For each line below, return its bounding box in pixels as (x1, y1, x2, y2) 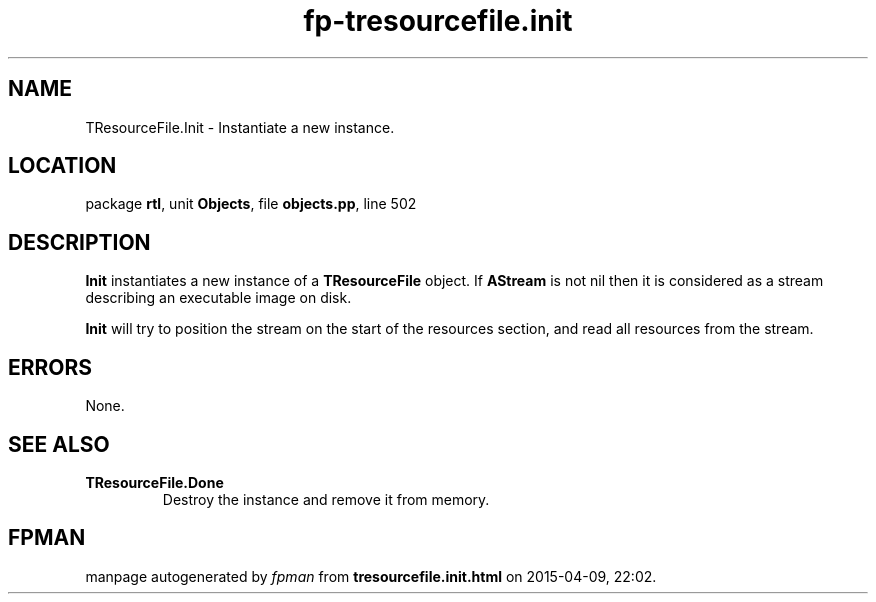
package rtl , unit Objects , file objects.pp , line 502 (85, 195, 417, 213)
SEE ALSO (8, 431, 110, 457)
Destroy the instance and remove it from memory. (162, 490, 490, 508)
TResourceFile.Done (85, 473, 224, 491)
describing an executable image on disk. (85, 289, 352, 307)
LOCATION (8, 153, 117, 179)
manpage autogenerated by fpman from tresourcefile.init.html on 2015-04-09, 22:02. (85, 567, 657, 585)
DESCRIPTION (8, 229, 151, 255)
